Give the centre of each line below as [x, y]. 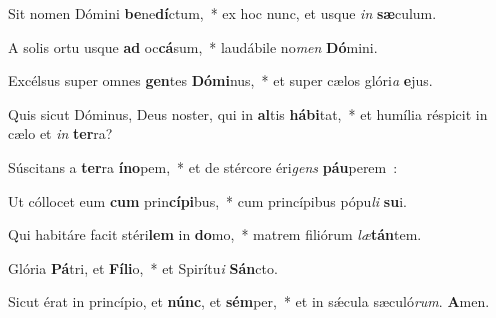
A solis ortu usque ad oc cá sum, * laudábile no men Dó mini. [193, 46]
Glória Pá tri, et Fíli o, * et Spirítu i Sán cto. [143, 267]
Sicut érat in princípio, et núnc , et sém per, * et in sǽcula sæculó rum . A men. [249, 301]
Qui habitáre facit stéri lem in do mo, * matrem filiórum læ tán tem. [215, 234]
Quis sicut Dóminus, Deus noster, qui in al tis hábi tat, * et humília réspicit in [248, 113]
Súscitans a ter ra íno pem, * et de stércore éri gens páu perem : [203, 166]
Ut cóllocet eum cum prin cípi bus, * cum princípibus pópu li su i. [207, 200]
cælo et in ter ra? [60, 133]
